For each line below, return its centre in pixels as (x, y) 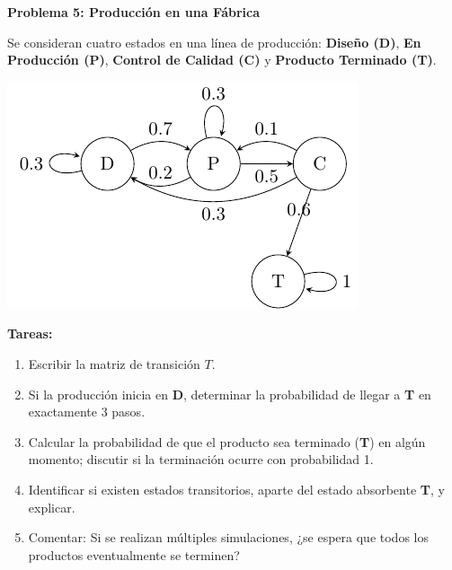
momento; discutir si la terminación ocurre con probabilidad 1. (201, 459)
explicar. (52, 507)
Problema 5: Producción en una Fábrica (133, 12)
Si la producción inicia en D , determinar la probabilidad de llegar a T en (230, 394)
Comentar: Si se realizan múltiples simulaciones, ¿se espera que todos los (228, 537)
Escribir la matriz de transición (114, 363)
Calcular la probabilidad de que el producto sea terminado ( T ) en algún (227, 441)
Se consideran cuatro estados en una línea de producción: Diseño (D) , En (214, 42)
